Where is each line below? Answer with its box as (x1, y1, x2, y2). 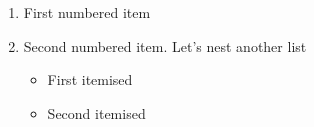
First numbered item (23, 2, 151, 22)
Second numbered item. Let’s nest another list (23, 35, 307, 56)
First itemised (47, 69, 133, 90)
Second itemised (47, 102, 146, 123)
